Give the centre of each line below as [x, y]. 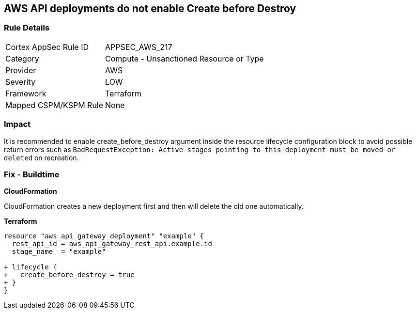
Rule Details [27, 28]
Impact [17, 124]
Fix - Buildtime [32, 174]
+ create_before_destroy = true [69, 275]
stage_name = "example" [59, 252]
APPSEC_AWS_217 [139, 47]
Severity [20, 82]
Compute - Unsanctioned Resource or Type [185, 58]
